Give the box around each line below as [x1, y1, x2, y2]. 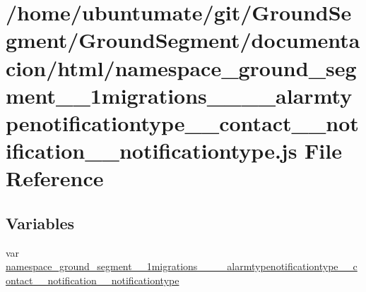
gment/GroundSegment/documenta [6, 25, 360, 54]
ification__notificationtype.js [6, 136, 297, 165]
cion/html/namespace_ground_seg [6, 53, 357, 82]
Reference [6, 164, 104, 193]
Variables [6, 212, 75, 233]
